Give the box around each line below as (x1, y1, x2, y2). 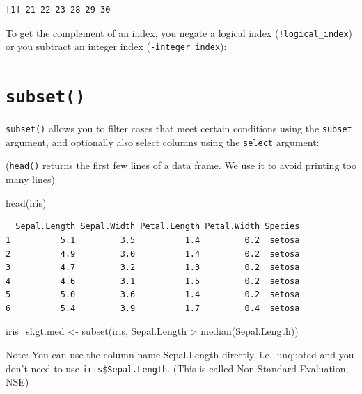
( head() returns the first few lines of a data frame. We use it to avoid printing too (6, 158, 356, 173)
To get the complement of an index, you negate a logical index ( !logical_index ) (6, 25, 353, 40)
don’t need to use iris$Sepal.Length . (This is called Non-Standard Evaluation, (6, 361, 349, 375)
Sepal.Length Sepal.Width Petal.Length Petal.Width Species (15, 221, 300, 232)
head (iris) (6, 195, 47, 210)
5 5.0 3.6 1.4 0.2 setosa (6, 290, 300, 300)
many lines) (6, 172, 55, 187)
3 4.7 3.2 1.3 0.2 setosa (6, 262, 300, 273)
